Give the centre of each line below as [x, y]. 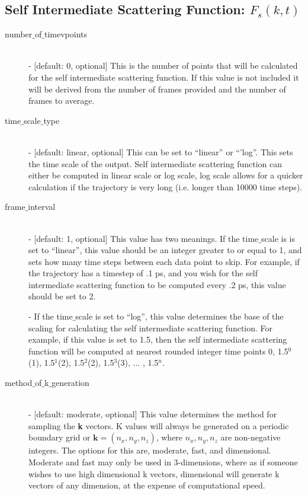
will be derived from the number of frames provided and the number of [157, 89]
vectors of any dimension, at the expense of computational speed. [147, 485]
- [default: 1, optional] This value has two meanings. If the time [144, 238]
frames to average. [62, 100]
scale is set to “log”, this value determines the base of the [179, 316]
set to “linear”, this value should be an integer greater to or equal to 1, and [165, 250]
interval [42, 207]
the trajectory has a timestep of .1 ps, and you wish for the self [143, 273]
